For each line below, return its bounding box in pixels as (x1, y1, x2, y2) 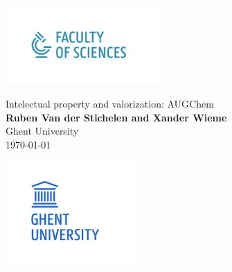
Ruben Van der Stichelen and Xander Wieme (6, 110, 227, 124)
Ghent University (6, 124, 79, 138)
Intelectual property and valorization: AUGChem (6, 96, 214, 110)
